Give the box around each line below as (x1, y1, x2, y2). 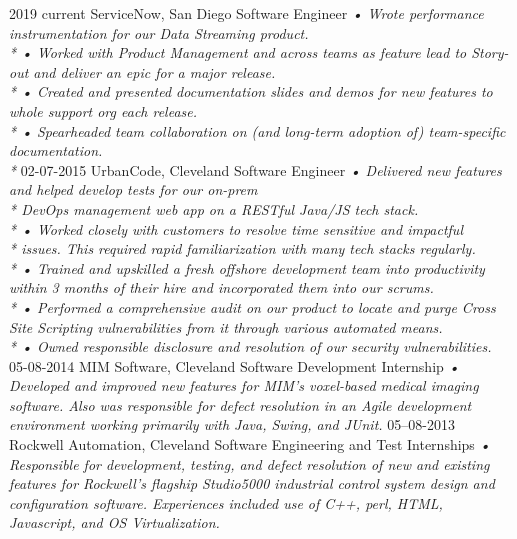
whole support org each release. (9, 100, 198, 121)
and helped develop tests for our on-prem (9, 179, 258, 200)
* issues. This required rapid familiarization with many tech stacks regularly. (9, 238, 476, 259)
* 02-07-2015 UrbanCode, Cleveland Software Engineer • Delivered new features (9, 159, 502, 180)
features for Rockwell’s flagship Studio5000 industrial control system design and (9, 473, 495, 494)
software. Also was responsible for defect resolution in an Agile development (9, 394, 472, 415)
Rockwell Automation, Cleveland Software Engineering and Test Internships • (9, 434, 491, 455)
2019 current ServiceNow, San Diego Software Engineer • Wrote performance (9, 3, 484, 23)
